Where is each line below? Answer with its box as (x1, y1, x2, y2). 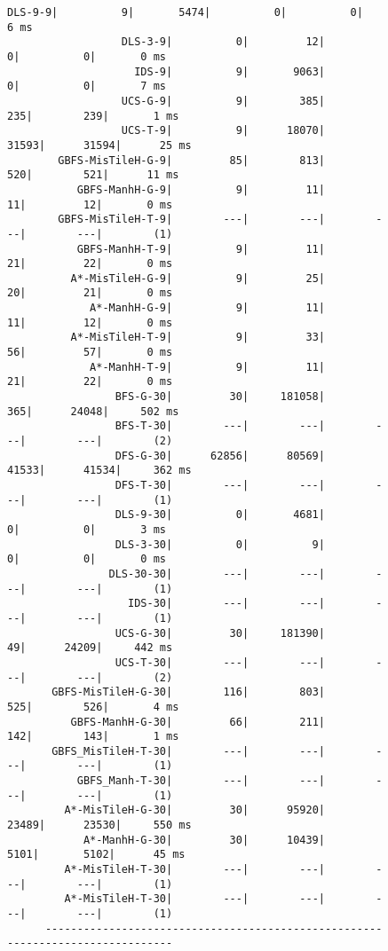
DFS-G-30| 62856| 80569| (115, 449, 325, 462)
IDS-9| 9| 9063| (134, 65, 325, 78)
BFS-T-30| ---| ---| (115, 420, 325, 433)
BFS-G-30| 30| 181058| (115, 390, 325, 404)
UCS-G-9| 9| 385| (121, 94, 325, 107)
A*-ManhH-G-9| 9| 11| (90, 302, 325, 315)
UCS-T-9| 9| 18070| (121, 124, 325, 138)
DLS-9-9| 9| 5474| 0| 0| (7, 6, 363, 19)
